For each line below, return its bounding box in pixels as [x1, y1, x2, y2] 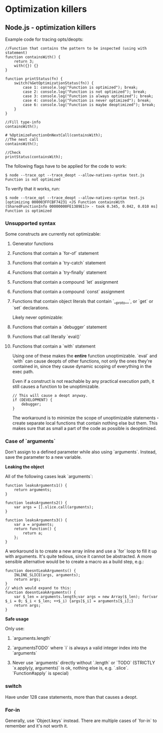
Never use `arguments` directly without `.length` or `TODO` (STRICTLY [12, 660, 156, 666]
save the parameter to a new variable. [5, 454, 82, 460]
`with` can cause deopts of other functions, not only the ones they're [12, 358, 153, 364]
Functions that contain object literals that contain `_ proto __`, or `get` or [12, 299, 154, 305]
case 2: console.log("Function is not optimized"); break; [23, 89, 147, 94]
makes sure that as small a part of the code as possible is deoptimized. [12, 426, 157, 431]
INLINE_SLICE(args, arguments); [14, 573, 81, 578]
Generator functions [12, 241, 53, 246]
